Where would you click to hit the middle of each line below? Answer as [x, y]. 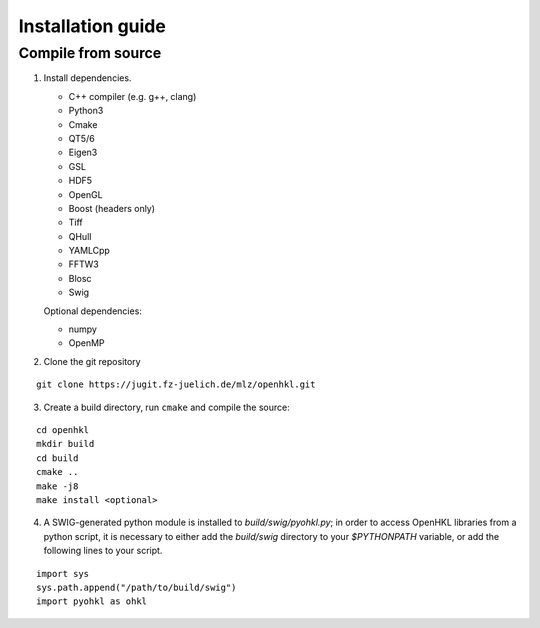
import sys [63, 573]
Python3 [86, 111]
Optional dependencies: [92, 311]
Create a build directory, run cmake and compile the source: [166, 407]
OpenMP [86, 343]
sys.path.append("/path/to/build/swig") [136, 587]
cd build [57, 458]
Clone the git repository [92, 361]
